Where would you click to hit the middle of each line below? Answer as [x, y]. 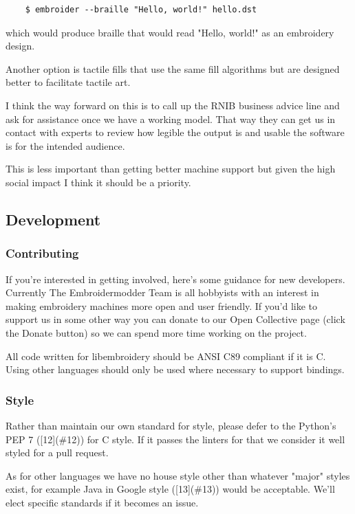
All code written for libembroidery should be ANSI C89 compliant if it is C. [166, 356]
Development [53, 219]
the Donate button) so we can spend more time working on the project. [156, 332]
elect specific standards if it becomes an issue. [102, 502]
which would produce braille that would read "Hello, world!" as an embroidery [170, 32]
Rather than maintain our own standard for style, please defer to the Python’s [171, 425]
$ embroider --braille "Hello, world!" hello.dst [141, 10]
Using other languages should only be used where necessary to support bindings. [175, 369]
